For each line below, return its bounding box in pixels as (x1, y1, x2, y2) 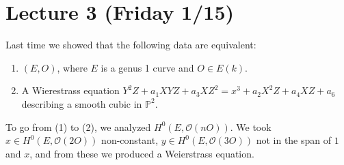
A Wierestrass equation (21, 83, 120, 97)
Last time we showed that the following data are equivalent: (5, 37, 256, 52)
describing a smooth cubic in (21, 96, 142, 110)
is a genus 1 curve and (101, 60, 194, 74)
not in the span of (256, 133, 332, 147)
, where (57, 60, 88, 74)
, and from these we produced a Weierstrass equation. (29, 146, 254, 160)
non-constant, (101, 133, 159, 147)
